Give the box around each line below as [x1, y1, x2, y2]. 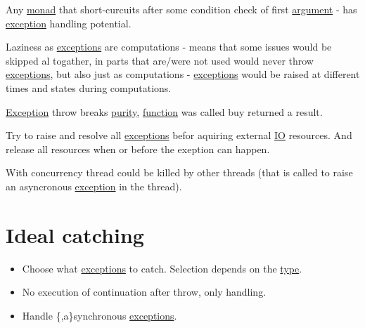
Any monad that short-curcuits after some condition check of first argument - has [6, 2, 357, 16]
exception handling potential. [6, 15, 132, 30]
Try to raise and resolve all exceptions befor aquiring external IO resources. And [6, 128, 352, 143]
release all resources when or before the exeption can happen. [6, 141, 270, 156]
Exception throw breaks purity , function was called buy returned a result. [6, 104, 323, 119]
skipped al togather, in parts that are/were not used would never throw [6, 53, 314, 67]
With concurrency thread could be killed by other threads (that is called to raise [6, 165, 353, 180]
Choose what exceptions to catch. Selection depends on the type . [22, 261, 302, 275]
